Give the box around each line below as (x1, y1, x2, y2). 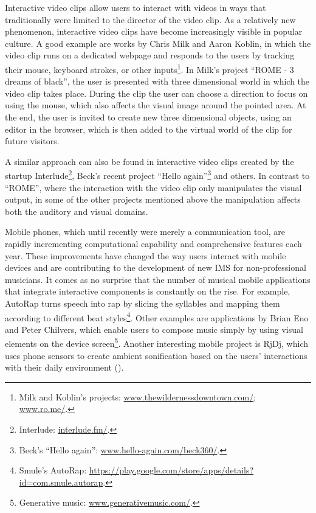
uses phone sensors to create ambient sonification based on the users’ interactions (5, 349, 307, 361)
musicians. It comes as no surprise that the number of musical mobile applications (5, 273, 311, 285)
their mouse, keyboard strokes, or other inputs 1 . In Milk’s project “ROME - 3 (5, 61, 294, 75)
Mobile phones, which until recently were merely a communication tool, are (5, 225, 286, 238)
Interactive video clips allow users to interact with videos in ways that (5, 1, 266, 13)
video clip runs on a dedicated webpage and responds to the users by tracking (5, 49, 295, 61)
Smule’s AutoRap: (19, 464, 87, 476)
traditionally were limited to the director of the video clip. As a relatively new (5, 13, 296, 26)
